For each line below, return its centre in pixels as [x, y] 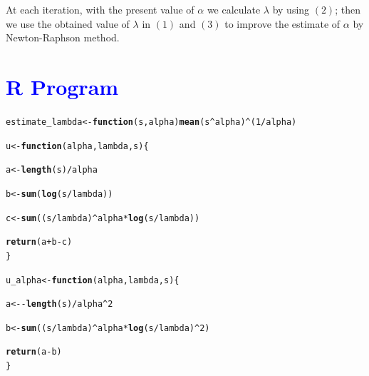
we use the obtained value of [68, 23]
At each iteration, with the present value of [100, 9]
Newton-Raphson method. [63, 37]
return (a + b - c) [39, 242]
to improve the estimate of [282, 23]
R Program [62, 86]
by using [291, 9]
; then [348, 9]
